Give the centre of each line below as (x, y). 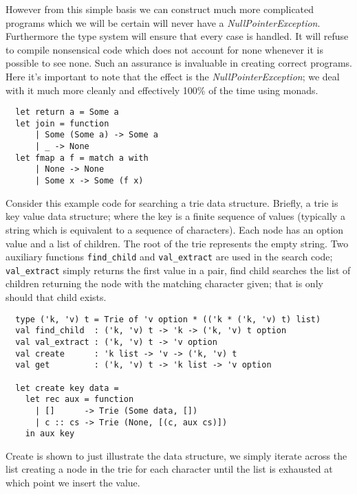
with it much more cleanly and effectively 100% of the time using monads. (162, 90)
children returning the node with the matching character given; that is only (164, 283)
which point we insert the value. (73, 483)
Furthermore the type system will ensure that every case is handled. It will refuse (177, 36)
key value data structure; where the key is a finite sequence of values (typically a (175, 216)
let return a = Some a (67, 112)
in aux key (50, 434)
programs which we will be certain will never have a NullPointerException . (163, 22)
